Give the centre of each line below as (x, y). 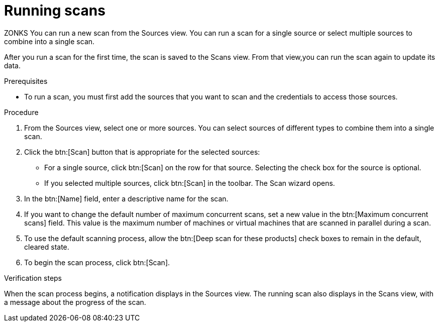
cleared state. (47, 247)
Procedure (21, 112)
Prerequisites (26, 81)
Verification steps (33, 278)
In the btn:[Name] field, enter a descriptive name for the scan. (126, 198)
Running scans (55, 11)
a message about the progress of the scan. (75, 302)
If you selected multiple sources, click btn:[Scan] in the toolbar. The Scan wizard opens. (190, 183)
